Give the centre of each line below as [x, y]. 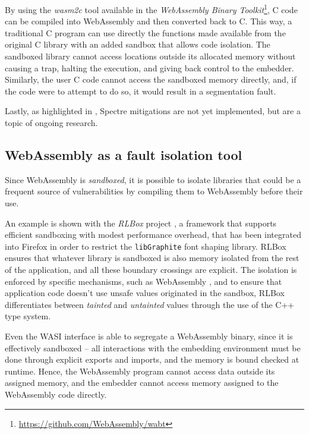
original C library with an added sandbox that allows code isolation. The [138, 44]
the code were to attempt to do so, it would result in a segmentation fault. [141, 91]
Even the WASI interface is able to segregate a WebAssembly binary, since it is [149, 336]
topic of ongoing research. [51, 122]
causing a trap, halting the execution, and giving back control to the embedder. [149, 67]
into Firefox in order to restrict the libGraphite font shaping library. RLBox [146, 246]
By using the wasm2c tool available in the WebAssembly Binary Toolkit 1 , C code [151, 9]
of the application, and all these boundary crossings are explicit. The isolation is [151, 270]
